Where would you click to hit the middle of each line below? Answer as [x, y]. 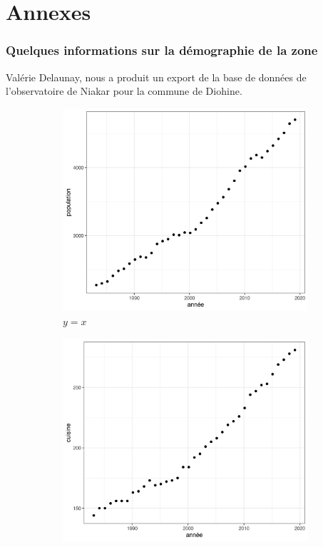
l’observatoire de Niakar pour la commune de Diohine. [124, 91]
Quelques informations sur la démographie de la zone [162, 50]
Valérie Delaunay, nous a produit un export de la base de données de [156, 77]
